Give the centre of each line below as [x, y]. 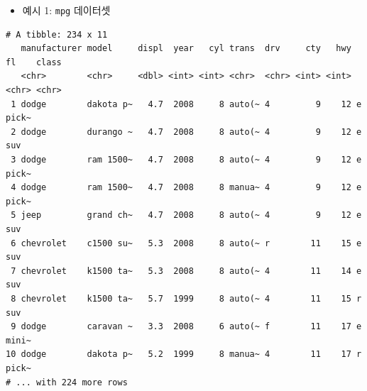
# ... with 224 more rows [67, 382]
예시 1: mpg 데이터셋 [66, 10]
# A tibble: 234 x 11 [57, 34]
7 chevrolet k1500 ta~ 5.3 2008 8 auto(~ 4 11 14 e [186, 271]
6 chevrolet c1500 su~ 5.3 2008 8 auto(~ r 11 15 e [186, 243]
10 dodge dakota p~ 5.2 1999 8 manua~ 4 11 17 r [184, 354]
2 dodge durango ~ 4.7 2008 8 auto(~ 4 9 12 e [186, 132]
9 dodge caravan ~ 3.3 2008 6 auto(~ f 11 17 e [186, 327]
